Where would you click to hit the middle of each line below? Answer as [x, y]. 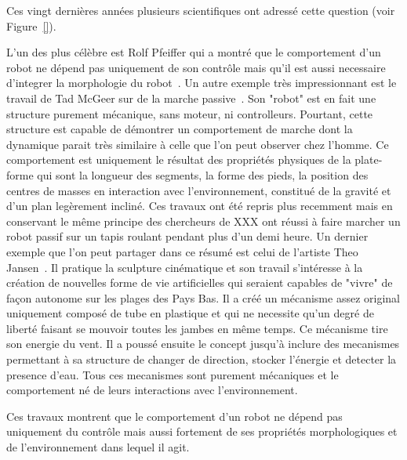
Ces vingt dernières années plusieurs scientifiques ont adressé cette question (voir [201, 10]
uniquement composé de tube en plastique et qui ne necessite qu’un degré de [190, 313]
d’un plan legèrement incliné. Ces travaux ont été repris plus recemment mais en [200, 206]
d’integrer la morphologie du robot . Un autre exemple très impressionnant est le [202, 83]
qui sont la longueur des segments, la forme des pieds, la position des [203, 174]
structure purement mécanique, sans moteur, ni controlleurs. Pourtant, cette [190, 113]
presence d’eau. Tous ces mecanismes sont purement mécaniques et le [173, 374]
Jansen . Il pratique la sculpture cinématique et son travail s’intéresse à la [185, 267]
